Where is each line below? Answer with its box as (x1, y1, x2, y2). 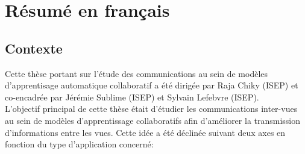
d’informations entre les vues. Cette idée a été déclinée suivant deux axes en (5, 126, 286, 138)
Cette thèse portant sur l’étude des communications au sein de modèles (5, 67, 268, 79)
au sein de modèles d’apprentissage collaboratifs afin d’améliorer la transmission (5, 114, 301, 126)
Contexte (5, 38, 63, 57)
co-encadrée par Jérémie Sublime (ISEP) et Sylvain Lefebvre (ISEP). (5, 90, 259, 103)
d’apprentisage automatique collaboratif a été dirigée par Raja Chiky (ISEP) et (5, 79, 298, 91)
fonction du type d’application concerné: (5, 138, 154, 150)
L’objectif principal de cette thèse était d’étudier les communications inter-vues (5, 102, 298, 115)
